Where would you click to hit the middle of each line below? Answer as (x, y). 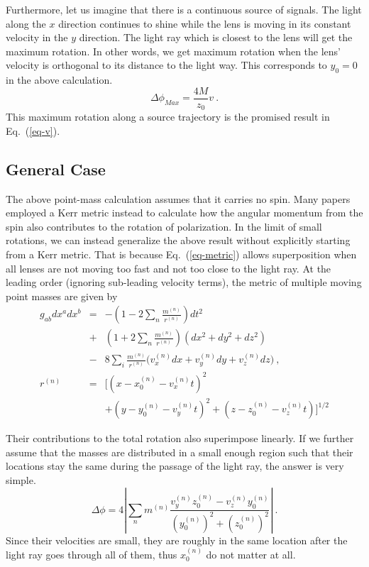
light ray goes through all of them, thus (92, 555)
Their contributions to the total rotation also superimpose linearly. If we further (180, 438)
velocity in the (37, 37)
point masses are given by (62, 296)
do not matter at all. (251, 555)
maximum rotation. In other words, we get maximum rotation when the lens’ (174, 51)
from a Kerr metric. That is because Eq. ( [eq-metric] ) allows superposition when (181, 254)
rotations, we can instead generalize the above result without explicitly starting (178, 240)
